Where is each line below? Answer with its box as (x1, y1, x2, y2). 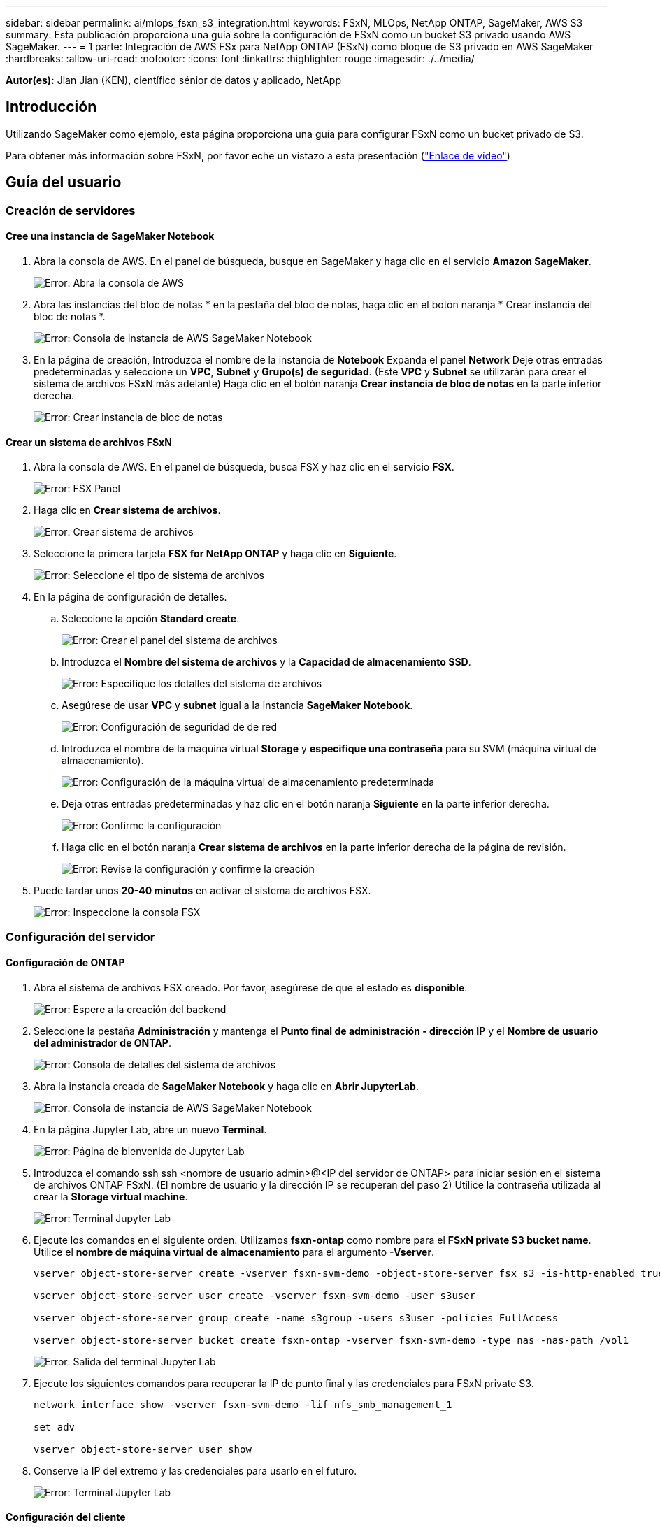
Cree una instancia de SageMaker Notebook (6, 230, 215, 243)
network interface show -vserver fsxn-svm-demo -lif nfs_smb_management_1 (34, 1398, 452, 1410)
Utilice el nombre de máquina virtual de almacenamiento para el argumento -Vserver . (34, 1245, 435, 1258)
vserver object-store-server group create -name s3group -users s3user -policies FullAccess (34, 1312, 559, 1324)
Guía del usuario (6, 173, 122, 192)
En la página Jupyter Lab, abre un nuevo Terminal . (34, 1123, 267, 1135)
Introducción (6, 98, 97, 116)
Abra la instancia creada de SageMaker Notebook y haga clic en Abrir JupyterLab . (34, 1080, 419, 1092)
